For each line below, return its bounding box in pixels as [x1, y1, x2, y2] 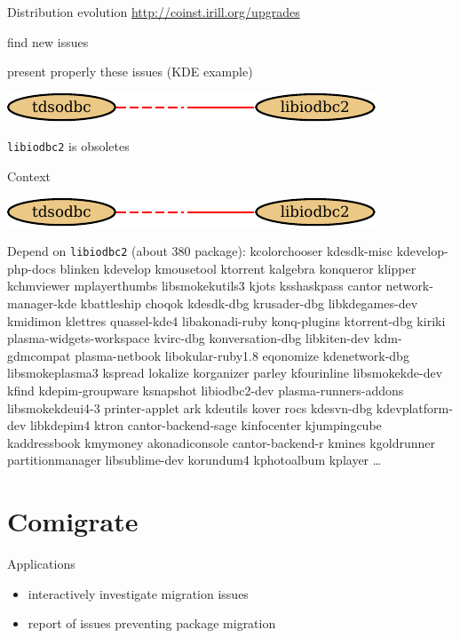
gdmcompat [7, 346, 71, 364]
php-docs [7, 259, 56, 277]
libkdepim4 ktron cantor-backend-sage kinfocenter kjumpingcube [30, 416, 382, 435]
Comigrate [7, 503, 139, 539]
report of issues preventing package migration [28, 614, 276, 633]
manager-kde [7, 294, 77, 313]
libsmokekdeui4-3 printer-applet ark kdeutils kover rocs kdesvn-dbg [7, 398, 373, 417]
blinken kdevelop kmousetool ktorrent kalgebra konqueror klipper [59, 259, 416, 277]
